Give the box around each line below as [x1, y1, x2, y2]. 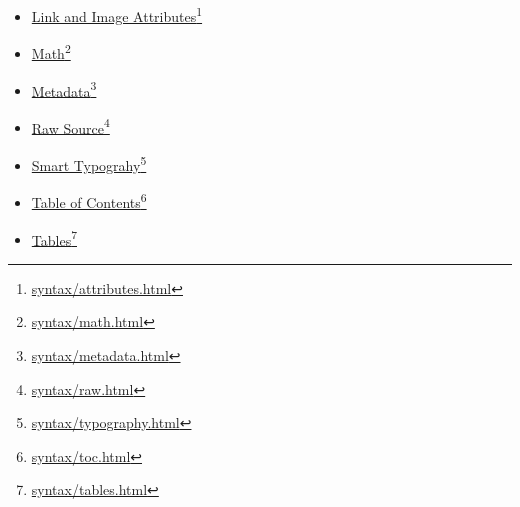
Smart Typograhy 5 [31, 152, 147, 175]
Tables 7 [31, 226, 77, 250]
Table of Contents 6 [31, 189, 147, 212]
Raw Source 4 [31, 114, 110, 138]
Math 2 [31, 40, 71, 63]
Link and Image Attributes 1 [31, 3, 203, 26]
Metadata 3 [31, 77, 97, 101]
